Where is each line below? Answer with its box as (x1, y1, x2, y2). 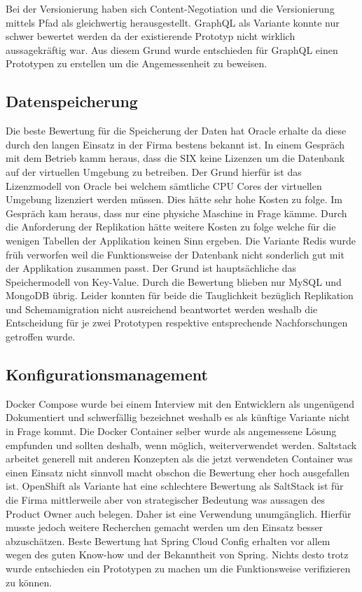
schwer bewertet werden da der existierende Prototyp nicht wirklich (6, 29, 295, 43)
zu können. (6, 574, 53, 589)
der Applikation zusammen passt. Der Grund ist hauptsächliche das (6, 261, 297, 275)
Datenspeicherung (6, 90, 138, 112)
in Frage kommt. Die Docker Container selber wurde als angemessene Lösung (6, 424, 337, 439)
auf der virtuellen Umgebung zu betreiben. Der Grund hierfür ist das (6, 164, 302, 179)
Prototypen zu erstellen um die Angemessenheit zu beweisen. (6, 56, 267, 71)
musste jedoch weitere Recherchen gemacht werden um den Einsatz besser (6, 520, 323, 535)
